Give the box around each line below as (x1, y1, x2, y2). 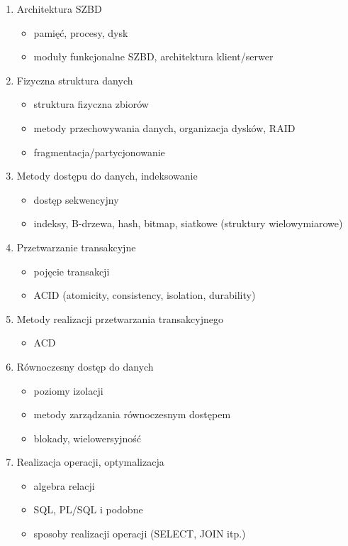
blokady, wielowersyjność (33, 430, 142, 445)
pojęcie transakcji (33, 263, 110, 278)
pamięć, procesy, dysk (33, 25, 128, 40)
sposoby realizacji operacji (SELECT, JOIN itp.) (33, 526, 246, 541)
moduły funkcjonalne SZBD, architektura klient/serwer (33, 49, 274, 64)
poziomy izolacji (33, 383, 103, 398)
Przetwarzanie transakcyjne (16, 239, 136, 254)
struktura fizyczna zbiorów (33, 97, 149, 111)
